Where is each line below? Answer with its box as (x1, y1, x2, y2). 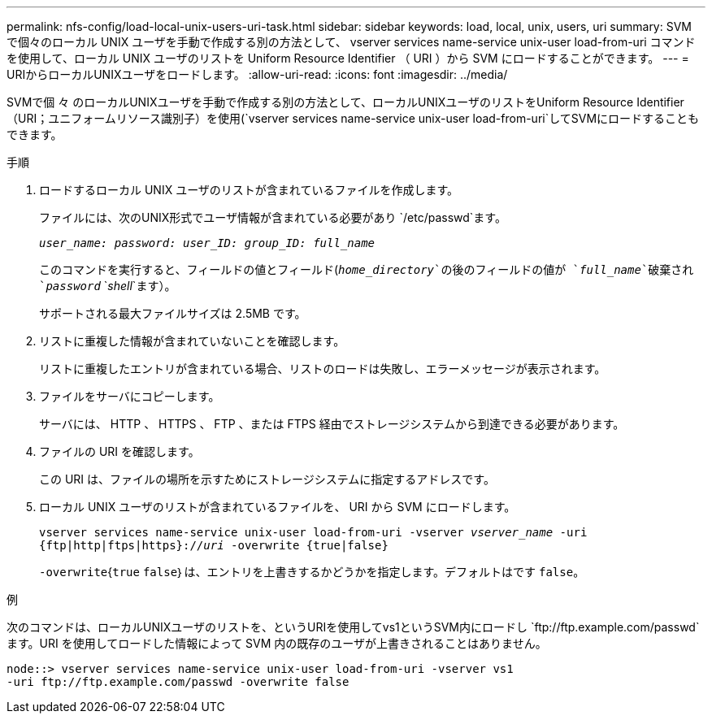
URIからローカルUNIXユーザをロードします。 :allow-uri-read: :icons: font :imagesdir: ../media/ (7, 67, 508, 81)
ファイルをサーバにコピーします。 (39, 389, 220, 403)
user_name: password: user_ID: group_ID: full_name (39, 236, 376, 249)
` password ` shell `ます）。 (39, 279, 176, 293)
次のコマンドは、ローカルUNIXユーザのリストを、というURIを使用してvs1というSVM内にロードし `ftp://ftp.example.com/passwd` (7, 620, 700, 634)
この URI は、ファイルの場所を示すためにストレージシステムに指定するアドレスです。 (39, 472, 495, 486)
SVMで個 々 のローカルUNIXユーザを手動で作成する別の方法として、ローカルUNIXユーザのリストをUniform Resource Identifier (7, 95, 684, 109)
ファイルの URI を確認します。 (39, 445, 200, 458)
